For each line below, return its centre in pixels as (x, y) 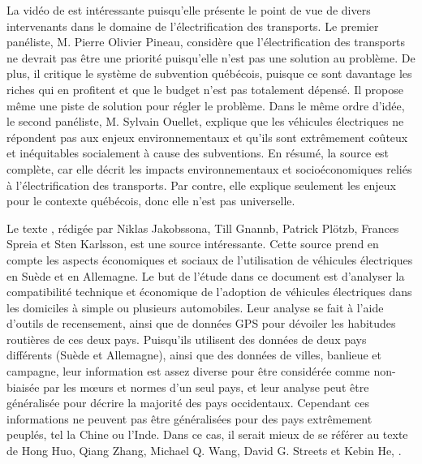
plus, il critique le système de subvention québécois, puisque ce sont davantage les (209, 73)
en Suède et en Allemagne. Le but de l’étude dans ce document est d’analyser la (206, 275)
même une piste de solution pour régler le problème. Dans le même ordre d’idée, (206, 105)
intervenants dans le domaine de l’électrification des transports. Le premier (193, 26)
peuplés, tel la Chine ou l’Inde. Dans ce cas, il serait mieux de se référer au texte (207, 434)
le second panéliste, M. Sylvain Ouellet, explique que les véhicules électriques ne (205, 121)
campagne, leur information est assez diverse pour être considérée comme (188, 371)
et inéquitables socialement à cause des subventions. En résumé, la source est (198, 153)
